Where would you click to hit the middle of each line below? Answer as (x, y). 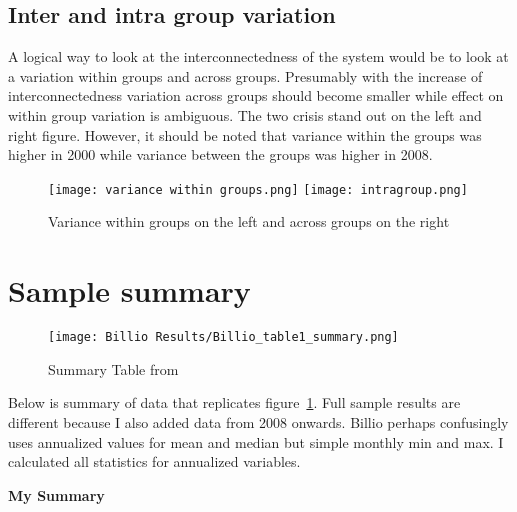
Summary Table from (113, 368)
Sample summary (129, 290)
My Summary (56, 494)
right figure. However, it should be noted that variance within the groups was (245, 134)
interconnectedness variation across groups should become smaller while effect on (256, 95)
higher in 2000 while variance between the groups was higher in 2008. (220, 154)
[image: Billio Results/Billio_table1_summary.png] (223, 337)
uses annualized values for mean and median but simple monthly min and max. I (256, 441)
